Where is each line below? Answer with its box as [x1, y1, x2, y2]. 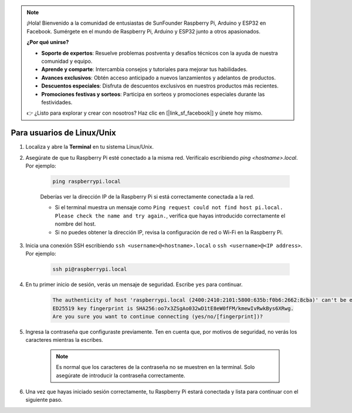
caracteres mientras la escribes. [25, 337, 104, 344]
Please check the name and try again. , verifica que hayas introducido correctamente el [55, 212, 286, 219]
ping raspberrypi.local [52, 178, 121, 184]
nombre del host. [55, 220, 96, 227]
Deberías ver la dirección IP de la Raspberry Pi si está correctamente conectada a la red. [40, 193, 255, 200]
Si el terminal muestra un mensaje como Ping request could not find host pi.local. [55, 204, 283, 211]
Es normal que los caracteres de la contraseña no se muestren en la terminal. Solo [56, 364, 255, 371]
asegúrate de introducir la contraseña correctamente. [56, 372, 185, 379]
